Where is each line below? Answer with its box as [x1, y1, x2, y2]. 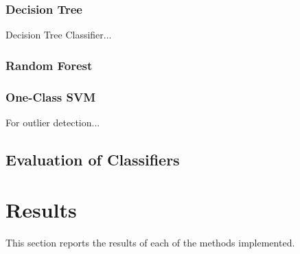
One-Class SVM [5, 88, 96, 105]
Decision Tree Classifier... [5, 27, 112, 42]
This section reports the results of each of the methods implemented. [5, 235, 295, 250]
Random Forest [5, 56, 93, 73]
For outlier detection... [5, 115, 100, 129]
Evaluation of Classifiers [5, 148, 180, 170]
